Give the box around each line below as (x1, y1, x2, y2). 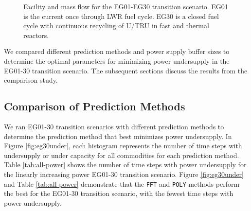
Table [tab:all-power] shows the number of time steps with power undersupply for (4, 159, 247, 170)
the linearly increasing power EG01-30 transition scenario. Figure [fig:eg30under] (4, 169, 244, 179)
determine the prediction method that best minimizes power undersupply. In (4, 131, 232, 141)
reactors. (23, 30, 49, 40)
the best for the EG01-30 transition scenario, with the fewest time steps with (4, 188, 233, 198)
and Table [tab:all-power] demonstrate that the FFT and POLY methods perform (4, 178, 240, 189)
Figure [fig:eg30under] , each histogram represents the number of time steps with (4, 141, 242, 151)
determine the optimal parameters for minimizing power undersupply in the (4, 55, 230, 66)
